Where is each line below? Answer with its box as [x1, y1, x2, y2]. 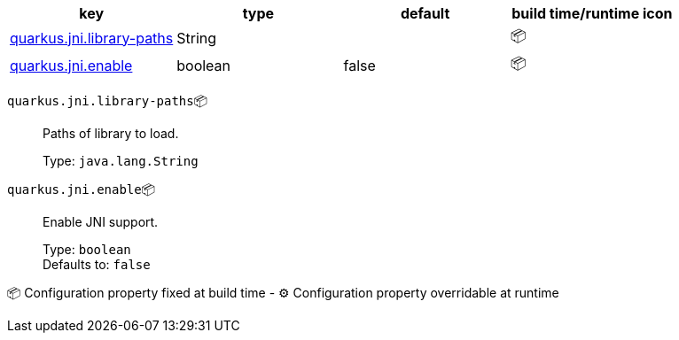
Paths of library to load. [43, 126, 179, 141]
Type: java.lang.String [43, 153, 199, 168]
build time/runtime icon [511, 4, 673, 22]
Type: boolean [43, 242, 131, 257]
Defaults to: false [43, 257, 151, 272]
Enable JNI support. [43, 214, 159, 229]
